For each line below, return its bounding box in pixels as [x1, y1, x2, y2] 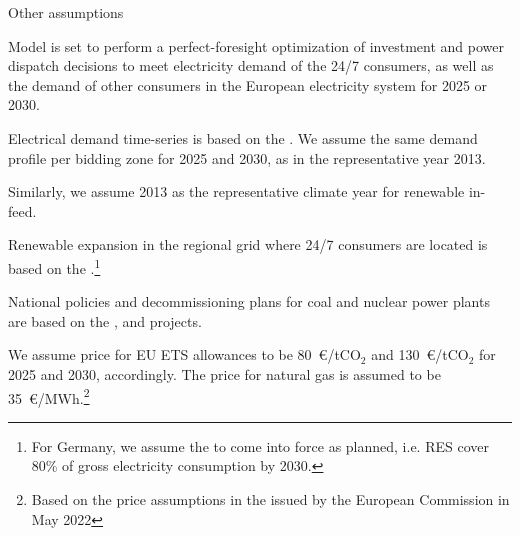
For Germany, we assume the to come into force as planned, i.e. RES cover [31, 435, 489, 456]
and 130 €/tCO [371, 344, 469, 365]
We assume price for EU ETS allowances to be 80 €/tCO [8, 344, 361, 365]
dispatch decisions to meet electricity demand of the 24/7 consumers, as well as [8, 55, 494, 76]
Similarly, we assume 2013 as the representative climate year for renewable [8, 181, 465, 202]
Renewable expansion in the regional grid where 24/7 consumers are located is [8, 234, 488, 255]
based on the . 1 [8, 254, 101, 278]
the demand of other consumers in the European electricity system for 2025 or [8, 74, 488, 95]
